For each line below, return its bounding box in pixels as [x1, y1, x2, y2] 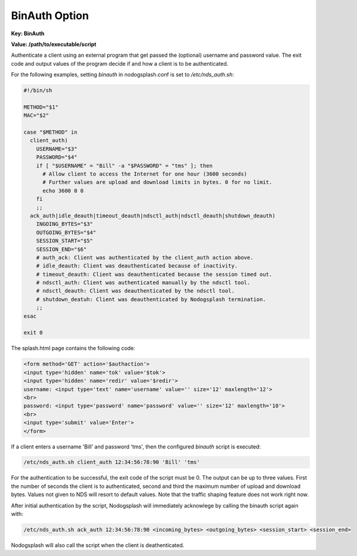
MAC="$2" [23, 112, 50, 119]
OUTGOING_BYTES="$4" [36, 229, 97, 236]
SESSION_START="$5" [36, 238, 94, 244]
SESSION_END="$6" [36, 245, 87, 253]
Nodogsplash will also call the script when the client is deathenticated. [11, 542, 184, 549]
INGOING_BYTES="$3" [36, 221, 94, 228]
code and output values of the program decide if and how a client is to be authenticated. [11, 60, 229, 67]
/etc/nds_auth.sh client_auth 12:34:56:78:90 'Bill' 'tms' [23, 459, 200, 466]
